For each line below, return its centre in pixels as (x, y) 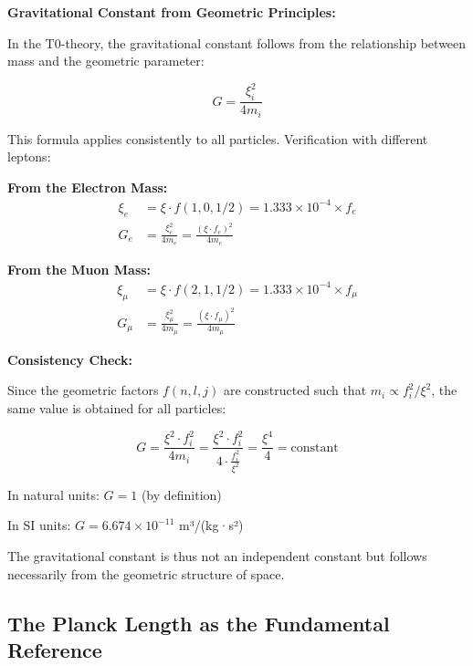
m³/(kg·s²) (211, 525)
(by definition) (181, 494)
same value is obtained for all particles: (117, 408)
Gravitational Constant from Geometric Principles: (172, 12)
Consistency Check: (70, 359)
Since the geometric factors (83, 390)
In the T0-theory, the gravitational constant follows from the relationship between (237, 42)
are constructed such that (295, 390)
